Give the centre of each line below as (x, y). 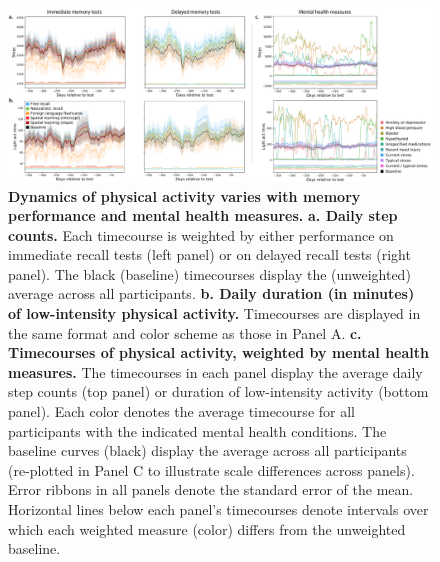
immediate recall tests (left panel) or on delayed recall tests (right (209, 254)
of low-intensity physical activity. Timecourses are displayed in (214, 313)
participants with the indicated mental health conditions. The (197, 430)
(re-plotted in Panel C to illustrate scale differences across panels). (211, 469)
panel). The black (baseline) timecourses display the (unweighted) (209, 273)
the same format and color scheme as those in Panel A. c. (185, 332)
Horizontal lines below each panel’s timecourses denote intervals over (218, 509)
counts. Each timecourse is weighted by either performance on (201, 234)
